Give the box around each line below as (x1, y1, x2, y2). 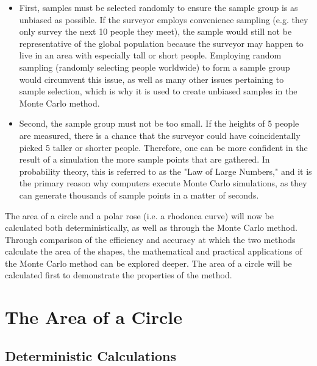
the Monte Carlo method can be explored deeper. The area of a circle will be (5, 256, 292, 269)
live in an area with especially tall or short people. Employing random (19, 49, 282, 62)
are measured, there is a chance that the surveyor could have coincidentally (19, 128, 301, 141)
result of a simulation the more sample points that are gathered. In (19, 153, 270, 166)
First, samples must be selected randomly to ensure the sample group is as (19, 1, 298, 13)
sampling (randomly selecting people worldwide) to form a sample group (19, 60, 290, 73)
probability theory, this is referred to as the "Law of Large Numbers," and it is (19, 164, 312, 177)
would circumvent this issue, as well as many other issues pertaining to (19, 72, 284, 85)
